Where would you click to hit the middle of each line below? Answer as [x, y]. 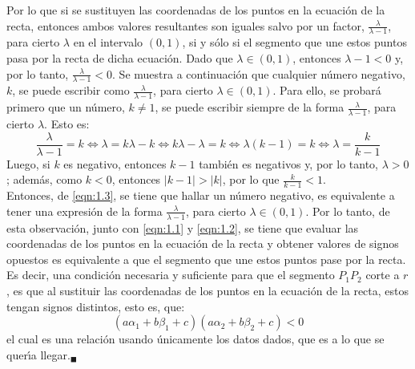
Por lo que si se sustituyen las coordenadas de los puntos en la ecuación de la [196, 10]
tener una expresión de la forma [85, 211]
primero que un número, [66, 107]
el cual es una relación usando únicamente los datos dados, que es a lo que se [195, 339]
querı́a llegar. [38, 354]
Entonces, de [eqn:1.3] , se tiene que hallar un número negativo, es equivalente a [201, 195]
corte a [383, 275]
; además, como [44, 179]
